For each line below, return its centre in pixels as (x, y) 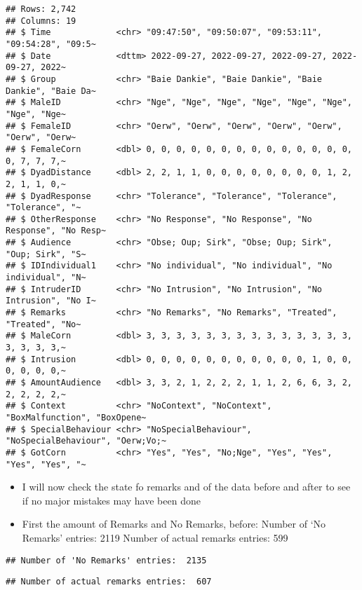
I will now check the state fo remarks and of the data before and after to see (186, 487)
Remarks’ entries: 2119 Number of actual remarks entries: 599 (155, 538)
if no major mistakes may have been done (111, 500)
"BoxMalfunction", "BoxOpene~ (76, 417)
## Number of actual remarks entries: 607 (109, 582)
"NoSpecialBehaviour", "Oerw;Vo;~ (86, 441)
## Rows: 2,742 (41, 9)
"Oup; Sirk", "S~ (46, 254)
